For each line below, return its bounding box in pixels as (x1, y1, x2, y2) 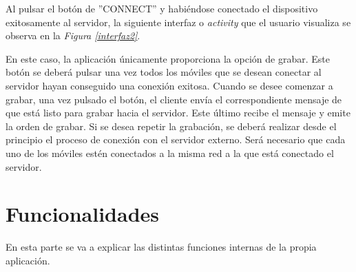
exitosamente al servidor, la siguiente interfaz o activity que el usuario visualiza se (6, 14, 351, 29)
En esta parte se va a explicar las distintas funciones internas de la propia (6, 240, 317, 254)
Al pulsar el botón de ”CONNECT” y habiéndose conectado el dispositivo (6, 1, 318, 15)
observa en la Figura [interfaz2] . (6, 28, 140, 43)
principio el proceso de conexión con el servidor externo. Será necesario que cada (6, 132, 346, 147)
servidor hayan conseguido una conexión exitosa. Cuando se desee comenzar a (6, 78, 333, 92)
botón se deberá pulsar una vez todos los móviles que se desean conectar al (6, 65, 322, 79)
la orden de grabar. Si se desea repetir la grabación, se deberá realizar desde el (6, 118, 337, 133)
